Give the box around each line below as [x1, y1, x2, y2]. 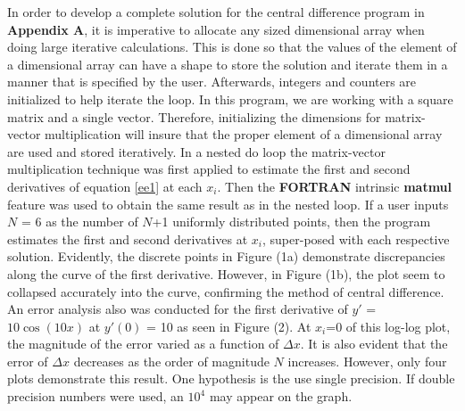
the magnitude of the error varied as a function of [7, 334, 279, 353]
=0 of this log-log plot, [326, 316, 451, 335]
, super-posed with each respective [262, 229, 450, 248]
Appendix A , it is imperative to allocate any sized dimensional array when [7, 20, 425, 38]
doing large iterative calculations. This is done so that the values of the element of [7, 37, 457, 56]
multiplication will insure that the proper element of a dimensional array [45, 125, 443, 144]
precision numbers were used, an [7, 387, 184, 406]
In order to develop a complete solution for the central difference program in [7, 3, 425, 21]
